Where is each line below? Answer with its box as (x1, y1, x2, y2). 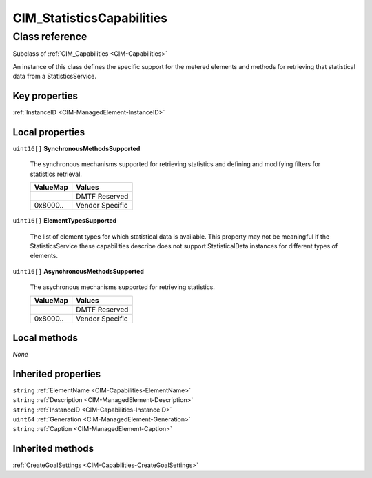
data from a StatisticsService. (12, 72, 96, 81)
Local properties (12, 126, 85, 138)
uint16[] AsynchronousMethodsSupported (12, 267, 145, 275)
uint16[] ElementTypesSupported (12, 217, 117, 225)
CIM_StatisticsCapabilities (12, 10, 168, 26)
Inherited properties (12, 368, 101, 379)
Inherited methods (12, 443, 94, 455)
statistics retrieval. (30, 170, 83, 178)
